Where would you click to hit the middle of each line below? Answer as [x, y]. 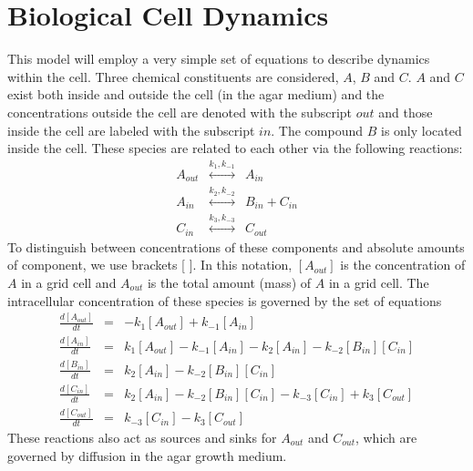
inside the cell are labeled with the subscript [131, 130]
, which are [386, 437]
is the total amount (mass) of [229, 282]
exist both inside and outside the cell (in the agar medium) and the [196, 94]
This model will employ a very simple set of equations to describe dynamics [219, 59]
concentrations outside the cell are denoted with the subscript [180, 112]
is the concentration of [403, 265]
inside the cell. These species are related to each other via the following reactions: [235, 148]
